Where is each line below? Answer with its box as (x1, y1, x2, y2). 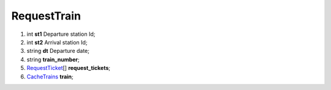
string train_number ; (26, 55, 80, 63)
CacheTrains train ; (26, 73, 74, 80)
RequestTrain (11, 9, 81, 22)
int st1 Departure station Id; (26, 30, 96, 38)
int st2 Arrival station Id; (26, 38, 88, 46)
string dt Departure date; (26, 47, 90, 55)
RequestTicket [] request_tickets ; (26, 64, 110, 72)
